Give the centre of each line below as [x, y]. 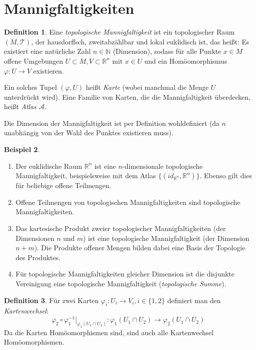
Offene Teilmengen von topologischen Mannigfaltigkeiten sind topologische [128, 202]
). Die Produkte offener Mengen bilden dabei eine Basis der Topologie [140, 248]
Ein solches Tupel [31, 87]
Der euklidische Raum [49, 166]
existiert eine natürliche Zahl [47, 51]
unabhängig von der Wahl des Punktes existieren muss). [89, 133]
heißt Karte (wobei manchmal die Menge [147, 87]
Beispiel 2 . [22, 149]
